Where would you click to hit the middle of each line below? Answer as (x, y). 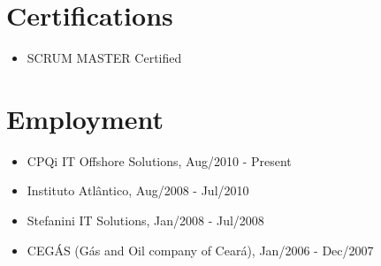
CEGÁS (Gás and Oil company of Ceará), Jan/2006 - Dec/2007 (200, 250)
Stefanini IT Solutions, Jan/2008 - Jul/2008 (145, 220)
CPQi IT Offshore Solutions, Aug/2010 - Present (159, 160)
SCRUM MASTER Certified (104, 58)
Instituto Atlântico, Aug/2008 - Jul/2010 (138, 190)
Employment (85, 118)
